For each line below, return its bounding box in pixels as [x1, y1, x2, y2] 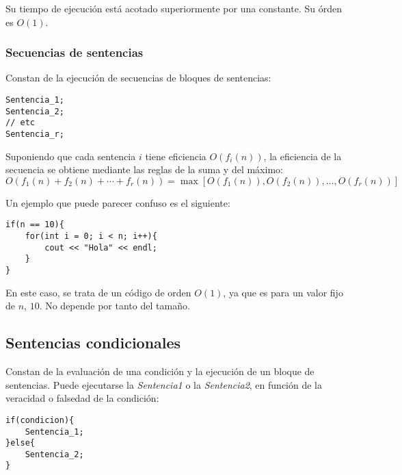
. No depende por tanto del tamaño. [39, 298, 190, 313]
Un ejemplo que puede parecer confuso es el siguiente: [5, 195, 230, 209]
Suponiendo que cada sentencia [5, 149, 136, 163]
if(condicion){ [5, 415, 75, 425]
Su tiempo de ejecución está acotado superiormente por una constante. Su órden [5, 1, 342, 15]
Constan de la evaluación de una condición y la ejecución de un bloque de [5, 364, 314, 378]
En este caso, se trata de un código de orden [5, 285, 191, 299]
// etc [5, 118, 35, 128]
